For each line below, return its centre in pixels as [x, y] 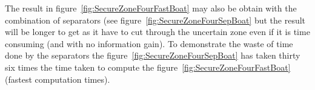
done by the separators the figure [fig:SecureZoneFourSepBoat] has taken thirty [153, 55]
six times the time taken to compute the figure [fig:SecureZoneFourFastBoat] [148, 67]
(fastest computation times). [58, 79]
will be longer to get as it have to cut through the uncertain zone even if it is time [157, 32]
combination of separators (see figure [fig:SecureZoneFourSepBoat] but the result [155, 20]
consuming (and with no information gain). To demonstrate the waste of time [149, 43]
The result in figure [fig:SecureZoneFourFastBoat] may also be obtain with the [151, 8]
